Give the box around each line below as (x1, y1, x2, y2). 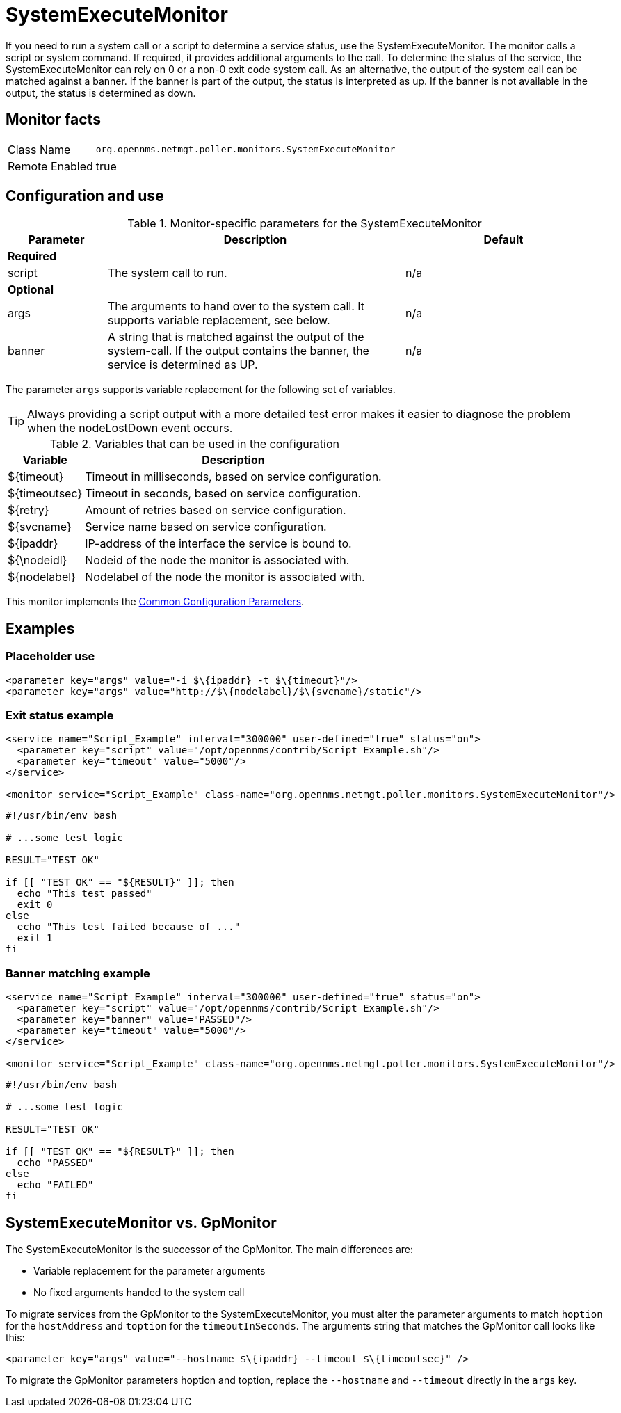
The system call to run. (107, 266, 227, 280)
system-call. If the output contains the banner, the (107, 344, 369, 358)
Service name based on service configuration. (85, 520, 327, 534)
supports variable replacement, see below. (107, 313, 330, 328)
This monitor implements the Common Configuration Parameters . (6, 596, 305, 608)
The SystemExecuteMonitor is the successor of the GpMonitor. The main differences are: (6, 1243, 414, 1255)
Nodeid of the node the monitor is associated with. (85, 553, 350, 568)
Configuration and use (6, 187, 164, 205)
